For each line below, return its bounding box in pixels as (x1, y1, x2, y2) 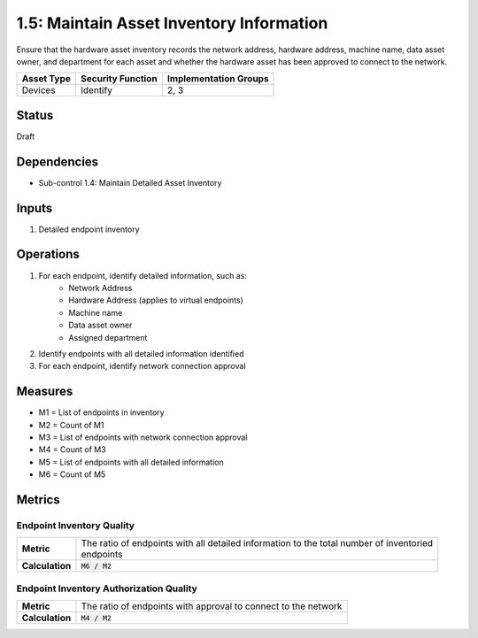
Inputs (16, 200, 53, 216)
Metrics (16, 492, 61, 507)
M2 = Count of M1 (38, 419, 104, 430)
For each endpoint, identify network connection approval (38, 361, 247, 372)
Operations (16, 247, 80, 262)
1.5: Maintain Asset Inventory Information (16, 13, 328, 33)
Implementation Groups (166, 73, 269, 85)
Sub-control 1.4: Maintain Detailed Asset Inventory (38, 177, 222, 188)
